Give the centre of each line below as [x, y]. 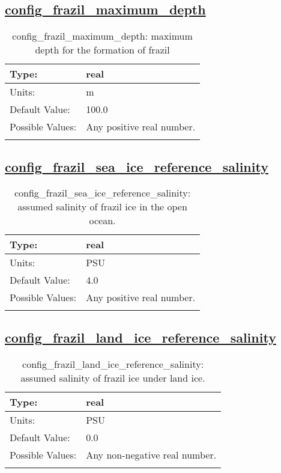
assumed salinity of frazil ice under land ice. [113, 377]
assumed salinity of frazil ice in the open [102, 207]
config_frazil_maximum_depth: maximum [102, 36]
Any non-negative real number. [151, 454]
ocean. [102, 221]
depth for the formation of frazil [102, 50]
